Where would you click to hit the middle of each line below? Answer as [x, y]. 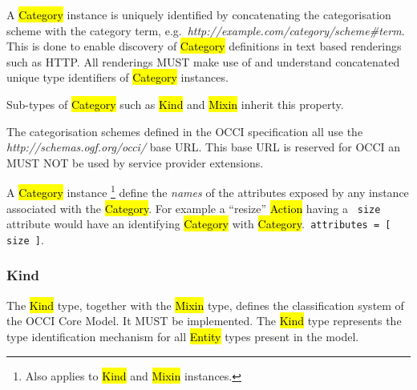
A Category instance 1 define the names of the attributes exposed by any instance [208, 191]
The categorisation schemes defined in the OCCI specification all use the [185, 131]
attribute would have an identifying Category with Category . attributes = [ [199, 224]
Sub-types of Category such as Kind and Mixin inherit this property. [175, 104]
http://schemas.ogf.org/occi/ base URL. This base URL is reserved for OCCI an [204, 147]
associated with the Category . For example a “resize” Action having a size [194, 208]
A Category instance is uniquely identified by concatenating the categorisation [199, 14]
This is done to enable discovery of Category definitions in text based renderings [204, 46]
